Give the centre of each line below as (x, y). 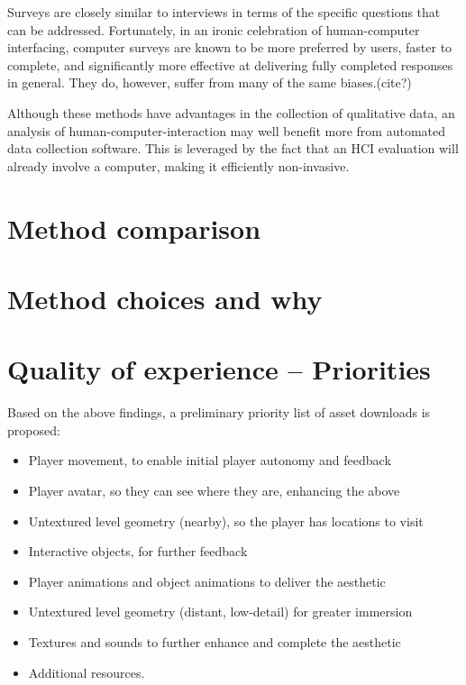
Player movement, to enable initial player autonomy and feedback (210, 460)
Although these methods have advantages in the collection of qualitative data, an (231, 112)
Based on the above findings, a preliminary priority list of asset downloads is (219, 412)
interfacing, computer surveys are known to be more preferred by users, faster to (230, 47)
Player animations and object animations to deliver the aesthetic (207, 581)
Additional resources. (87, 672)
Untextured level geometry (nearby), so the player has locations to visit (226, 521)
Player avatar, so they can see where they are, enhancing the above (214, 490)
